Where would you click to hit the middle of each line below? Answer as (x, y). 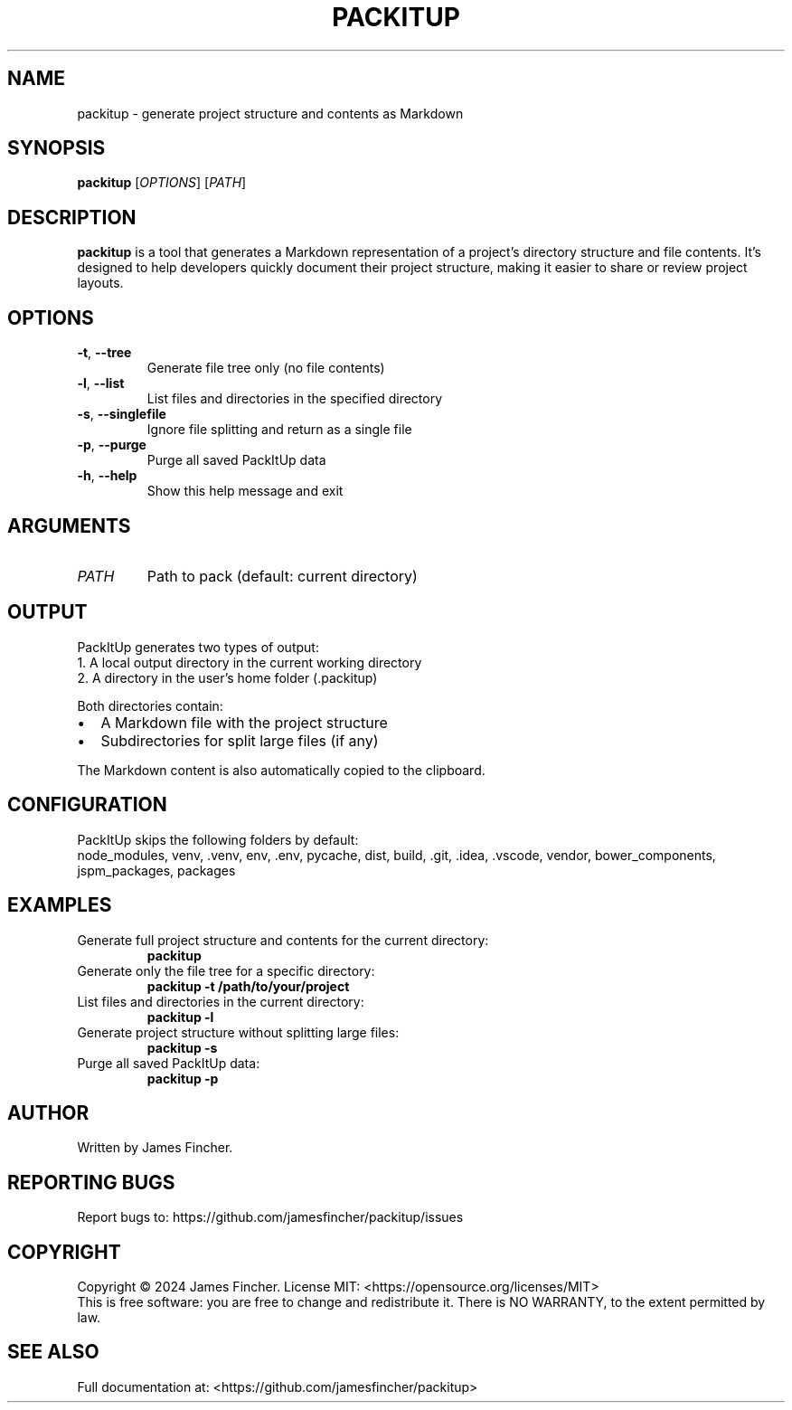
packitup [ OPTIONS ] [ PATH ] (162, 183)
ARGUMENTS (69, 525)
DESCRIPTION (72, 217)
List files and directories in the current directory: (221, 1001)
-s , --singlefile (122, 414)
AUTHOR (48, 1112)
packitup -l (180, 1017)
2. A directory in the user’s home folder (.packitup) (227, 677)
